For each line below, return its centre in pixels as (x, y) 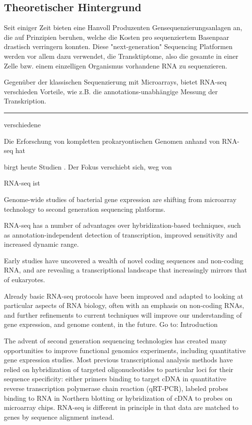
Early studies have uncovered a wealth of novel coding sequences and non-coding (124, 260)
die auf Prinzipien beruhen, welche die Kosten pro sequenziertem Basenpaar (117, 37)
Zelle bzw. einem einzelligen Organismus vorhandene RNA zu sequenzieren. (116, 65)
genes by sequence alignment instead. (59, 416)
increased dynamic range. (41, 244)
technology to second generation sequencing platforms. (85, 209)
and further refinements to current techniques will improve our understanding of (123, 314)
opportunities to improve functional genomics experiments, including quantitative (125, 350)
